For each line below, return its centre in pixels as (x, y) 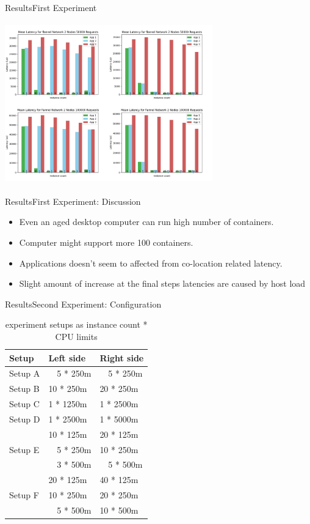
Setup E (24, 449)
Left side (67, 357)
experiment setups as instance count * (76, 324)
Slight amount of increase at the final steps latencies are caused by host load (162, 283)
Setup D (25, 419)
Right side (122, 357)
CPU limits (76, 336)
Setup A (25, 373)
